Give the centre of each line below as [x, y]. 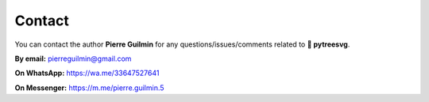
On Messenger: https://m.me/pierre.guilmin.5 [89, 88]
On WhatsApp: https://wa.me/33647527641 [87, 73]
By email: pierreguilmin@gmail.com [73, 59]
